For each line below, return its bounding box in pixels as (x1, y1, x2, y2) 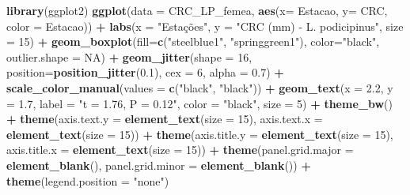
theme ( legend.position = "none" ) (6, 172, 169, 189)
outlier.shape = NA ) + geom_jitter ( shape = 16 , (6, 48, 252, 65)
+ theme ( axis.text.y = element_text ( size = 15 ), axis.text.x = (6, 111, 323, 127)
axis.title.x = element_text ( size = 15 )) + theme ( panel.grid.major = (6, 141, 354, 158)
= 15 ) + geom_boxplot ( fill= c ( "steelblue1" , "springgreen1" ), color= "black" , (6, 33, 380, 50)
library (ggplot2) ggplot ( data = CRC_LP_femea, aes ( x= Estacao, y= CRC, (6, 2, 388, 18)
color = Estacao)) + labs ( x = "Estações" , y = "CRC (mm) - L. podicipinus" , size (6, 17, 404, 34)
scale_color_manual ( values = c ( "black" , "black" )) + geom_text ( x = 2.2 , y (6, 79, 393, 96)
